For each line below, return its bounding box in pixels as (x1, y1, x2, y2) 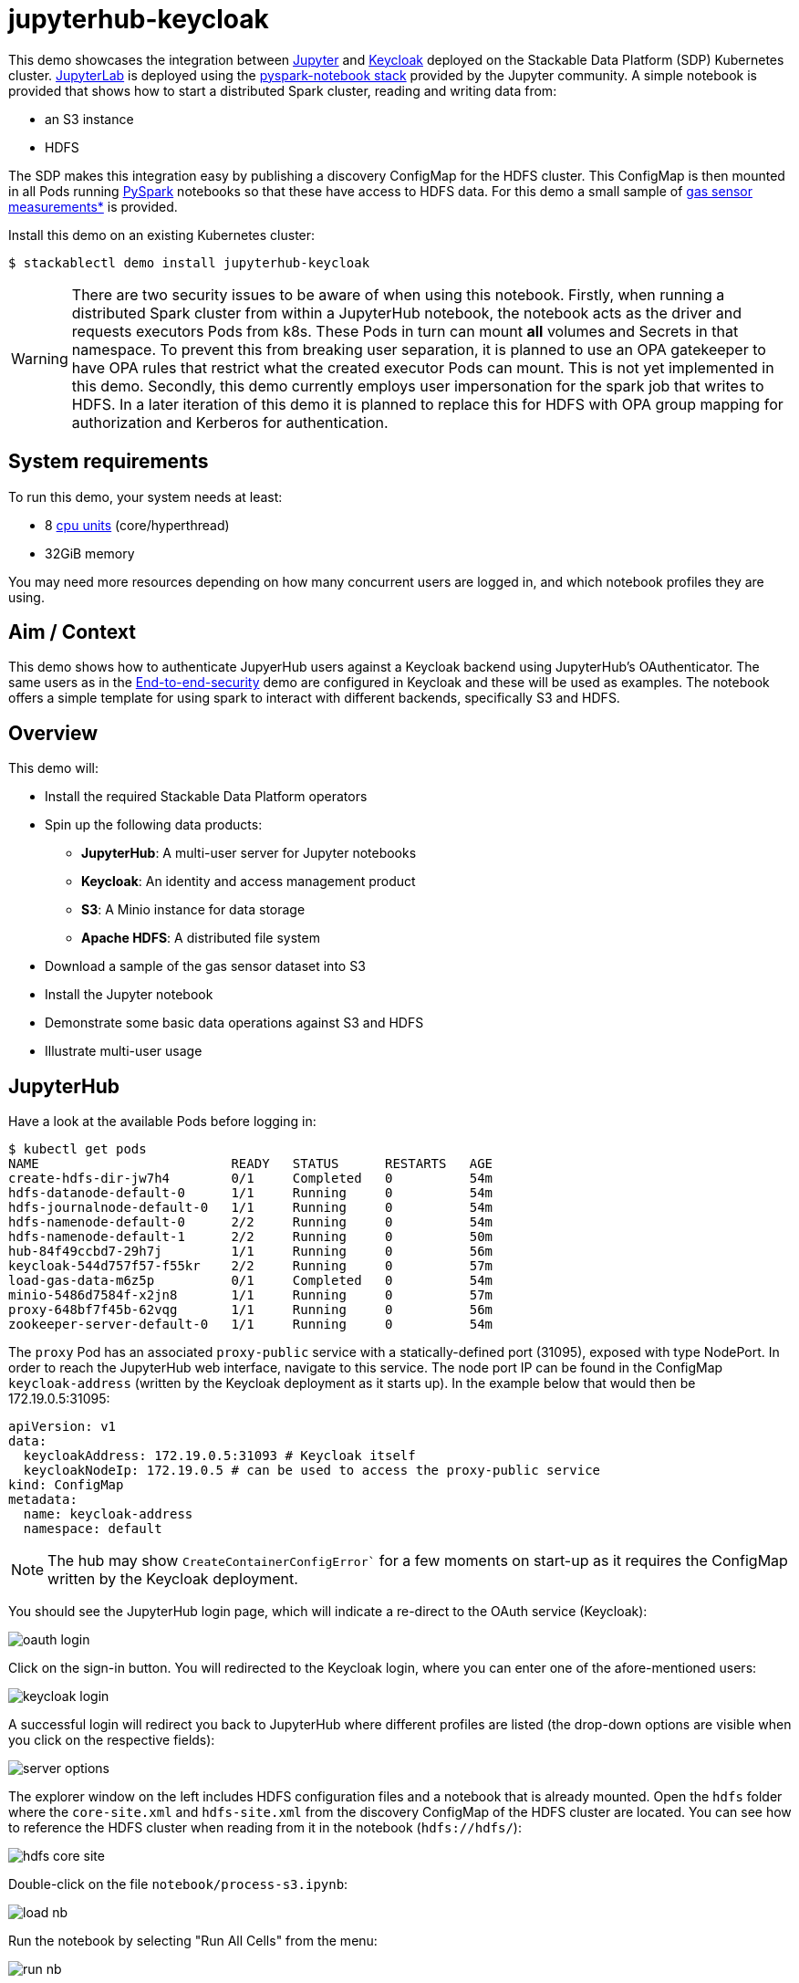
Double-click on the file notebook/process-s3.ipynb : (8, 1876, 348, 1893)
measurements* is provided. (8, 198, 178, 214)
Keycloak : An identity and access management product (81, 873, 416, 890)
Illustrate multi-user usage (45, 1043, 202, 1059)
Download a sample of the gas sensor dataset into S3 (45, 958, 366, 975)
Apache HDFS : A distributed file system (81, 930, 320, 946)
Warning (11, 349, 68, 368)
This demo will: (8, 760, 99, 777)
